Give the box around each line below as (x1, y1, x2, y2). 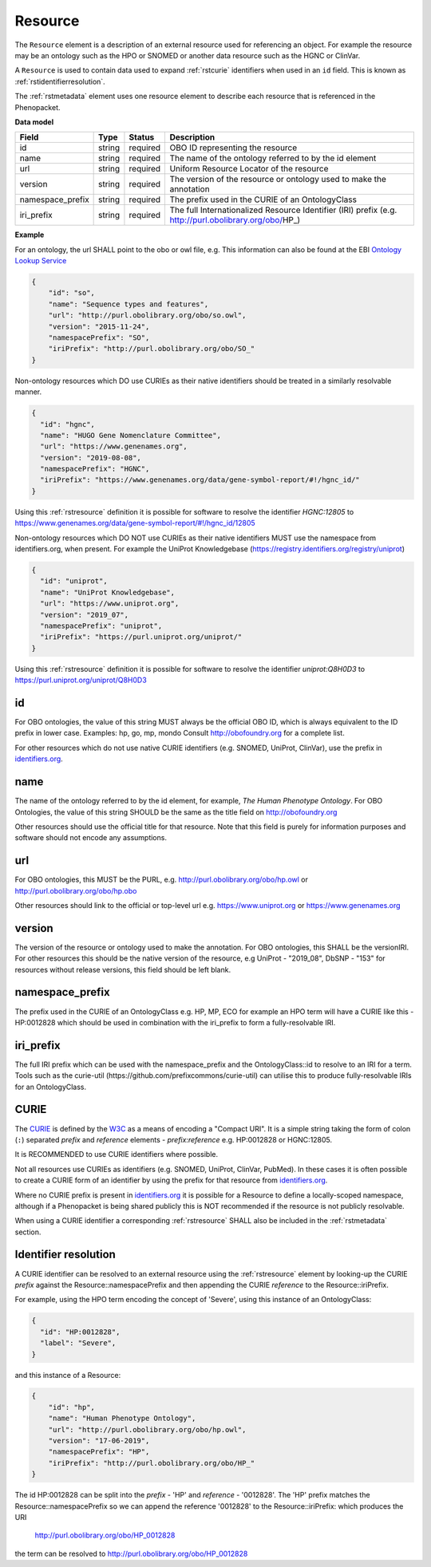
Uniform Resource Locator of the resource (169, 164, 329, 175)
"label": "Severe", (40, 1339, 117, 1348)
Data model (14, 116, 54, 127)
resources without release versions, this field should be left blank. (14, 965, 231, 974)
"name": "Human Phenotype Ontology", (48, 1414, 196, 1423)
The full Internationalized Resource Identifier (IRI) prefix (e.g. (169, 204, 397, 215)
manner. (14, 387, 42, 397)
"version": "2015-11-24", (48, 322, 150, 331)
